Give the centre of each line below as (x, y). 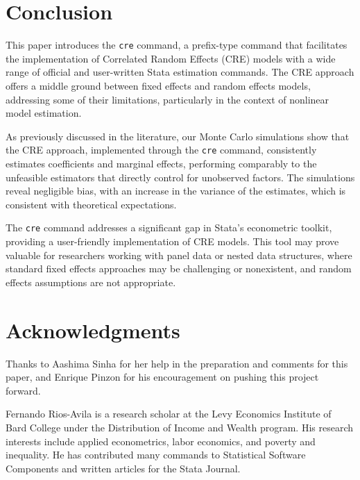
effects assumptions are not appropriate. (91, 282)
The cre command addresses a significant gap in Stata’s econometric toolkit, (169, 227)
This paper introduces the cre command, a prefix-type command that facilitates (177, 45)
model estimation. (44, 113)
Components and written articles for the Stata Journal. (123, 468)
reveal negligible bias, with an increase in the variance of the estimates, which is (176, 191)
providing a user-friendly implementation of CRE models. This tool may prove (172, 241)
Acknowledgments (93, 330)
